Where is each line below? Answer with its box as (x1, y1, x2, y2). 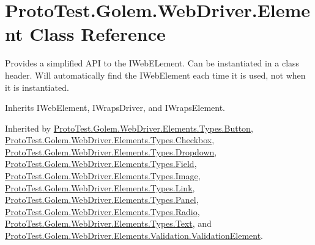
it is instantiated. (5, 80, 69, 93)
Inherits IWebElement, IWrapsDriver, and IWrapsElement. (5, 101, 225, 114)
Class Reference (29, 21, 166, 46)
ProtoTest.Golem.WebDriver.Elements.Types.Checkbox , (5, 133, 215, 146)
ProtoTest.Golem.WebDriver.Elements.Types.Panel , (5, 193, 199, 206)
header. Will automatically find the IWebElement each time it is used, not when (5, 68, 306, 81)
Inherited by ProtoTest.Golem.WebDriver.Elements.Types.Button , (5, 121, 253, 134)
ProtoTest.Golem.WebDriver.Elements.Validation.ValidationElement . (5, 229, 264, 242)
